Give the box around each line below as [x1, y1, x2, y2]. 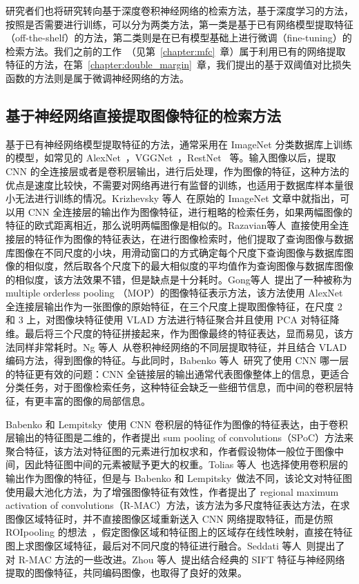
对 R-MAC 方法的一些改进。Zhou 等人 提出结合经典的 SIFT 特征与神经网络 [6, 552, 345, 566]
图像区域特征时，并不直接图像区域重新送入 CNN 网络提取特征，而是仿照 [6, 511, 333, 525]
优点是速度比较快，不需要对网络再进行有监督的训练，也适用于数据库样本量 [6, 177, 344, 192]
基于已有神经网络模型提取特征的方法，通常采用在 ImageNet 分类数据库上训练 [6, 137, 353, 151]
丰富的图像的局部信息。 [43, 394, 151, 408]
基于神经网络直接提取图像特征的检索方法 [6, 104, 281, 125]
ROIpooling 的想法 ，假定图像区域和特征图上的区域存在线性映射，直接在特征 [6, 525, 353, 539]
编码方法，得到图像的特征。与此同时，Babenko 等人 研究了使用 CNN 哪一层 [6, 353, 349, 367]
